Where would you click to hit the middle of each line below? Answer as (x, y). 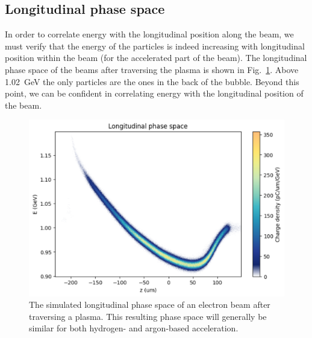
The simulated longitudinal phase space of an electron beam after (150, 305)
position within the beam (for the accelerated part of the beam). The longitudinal (156, 58)
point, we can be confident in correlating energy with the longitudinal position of (154, 93)
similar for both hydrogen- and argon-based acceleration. (134, 328)
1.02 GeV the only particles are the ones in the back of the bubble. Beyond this (152, 81)
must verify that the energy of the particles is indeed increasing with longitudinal (155, 46)
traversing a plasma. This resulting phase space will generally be (148, 316)
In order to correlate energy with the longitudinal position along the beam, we (149, 34)
